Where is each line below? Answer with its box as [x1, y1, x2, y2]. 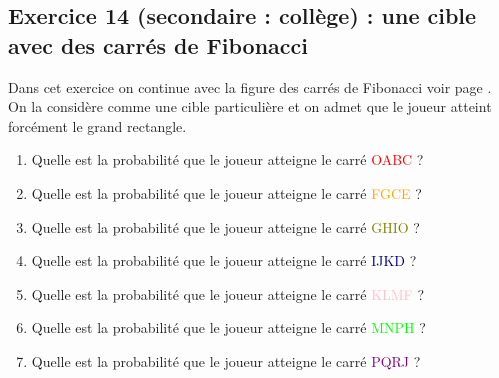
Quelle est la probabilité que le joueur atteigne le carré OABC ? [31, 149, 424, 170]
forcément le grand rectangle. [8, 115, 187, 136]
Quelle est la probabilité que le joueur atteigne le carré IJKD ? [31, 250, 417, 271]
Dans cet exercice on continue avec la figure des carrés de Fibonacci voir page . [8, 76, 492, 97]
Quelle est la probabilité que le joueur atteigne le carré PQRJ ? [31, 350, 421, 371]
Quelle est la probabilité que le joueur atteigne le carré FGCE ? [31, 182, 422, 203]
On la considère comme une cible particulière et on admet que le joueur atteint [8, 96, 492, 117]
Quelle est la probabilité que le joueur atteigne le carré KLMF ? [31, 283, 425, 304]
